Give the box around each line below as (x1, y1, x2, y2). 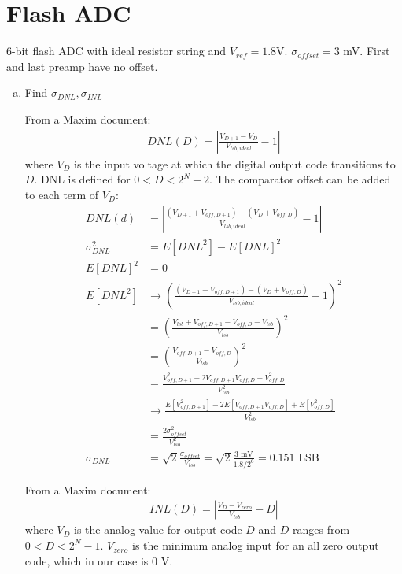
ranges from (293, 521, 350, 538)
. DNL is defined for (34, 171, 131, 187)
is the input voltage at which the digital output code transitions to (74, 155, 396, 172)
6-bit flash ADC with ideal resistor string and (6, 43, 227, 59)
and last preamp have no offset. (6, 57, 158, 74)
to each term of (24, 186, 99, 202)
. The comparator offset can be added (208, 171, 391, 187)
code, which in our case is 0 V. (24, 552, 173, 568)
